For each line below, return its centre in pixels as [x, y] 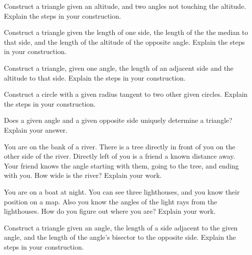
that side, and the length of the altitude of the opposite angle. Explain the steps [125, 42]
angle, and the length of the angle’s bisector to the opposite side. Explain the [120, 237]
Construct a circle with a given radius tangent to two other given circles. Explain [126, 94]
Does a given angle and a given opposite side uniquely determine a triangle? [118, 120]
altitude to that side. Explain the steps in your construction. [95, 77]
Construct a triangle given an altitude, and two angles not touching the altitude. [125, 6]
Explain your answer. [36, 129]
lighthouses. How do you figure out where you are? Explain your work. [110, 211]
